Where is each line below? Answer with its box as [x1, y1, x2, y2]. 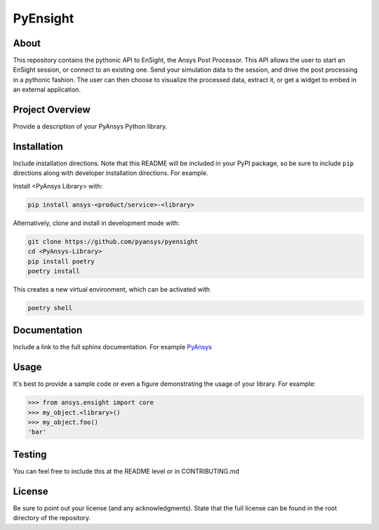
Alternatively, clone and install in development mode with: [13, 219, 180, 227]
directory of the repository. [13, 514, 91, 522]
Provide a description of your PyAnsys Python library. [13, 122, 168, 131]
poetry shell [27, 304, 73, 312]
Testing [13, 448, 47, 460]
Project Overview [13, 104, 91, 116]
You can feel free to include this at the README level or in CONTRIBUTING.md [13, 467, 240, 475]
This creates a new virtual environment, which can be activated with [13, 285, 211, 293]
